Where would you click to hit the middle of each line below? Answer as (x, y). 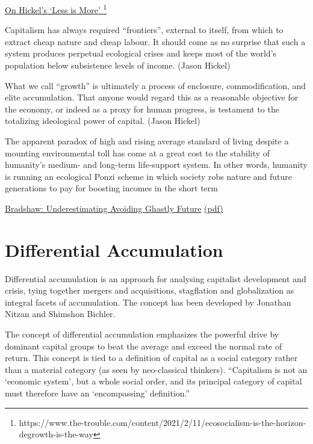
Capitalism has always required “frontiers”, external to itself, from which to (144, 30)
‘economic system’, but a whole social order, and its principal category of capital (153, 381)
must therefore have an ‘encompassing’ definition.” (98, 393)
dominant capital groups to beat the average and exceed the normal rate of (144, 346)
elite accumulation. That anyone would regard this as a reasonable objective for (152, 97)
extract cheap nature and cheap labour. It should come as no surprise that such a (155, 41)
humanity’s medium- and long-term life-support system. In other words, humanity (156, 165)
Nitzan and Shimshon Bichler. (60, 314)
